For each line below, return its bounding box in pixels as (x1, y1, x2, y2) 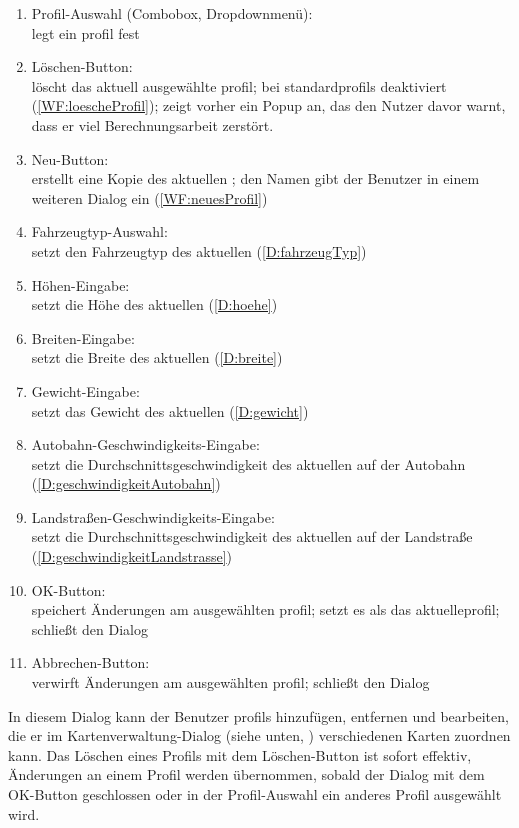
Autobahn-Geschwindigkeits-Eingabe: (31, 434, 260, 455)
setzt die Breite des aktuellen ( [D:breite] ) (31, 347, 283, 368)
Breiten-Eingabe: (31, 327, 135, 348)
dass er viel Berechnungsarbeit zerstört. (31, 114, 274, 135)
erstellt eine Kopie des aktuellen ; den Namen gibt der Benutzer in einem (31, 168, 480, 189)
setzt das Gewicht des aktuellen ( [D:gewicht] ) (31, 400, 309, 421)
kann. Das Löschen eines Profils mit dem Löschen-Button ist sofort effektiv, (8, 744, 472, 765)
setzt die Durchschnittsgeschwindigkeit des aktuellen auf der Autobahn (31, 453, 466, 474)
